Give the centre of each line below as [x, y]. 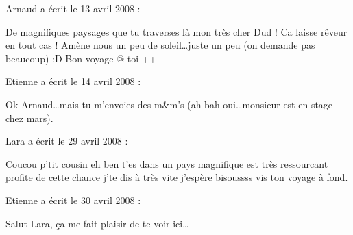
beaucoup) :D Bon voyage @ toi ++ [81, 58]
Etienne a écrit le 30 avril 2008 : [73, 200]
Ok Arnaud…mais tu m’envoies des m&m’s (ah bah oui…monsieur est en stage [169, 104]
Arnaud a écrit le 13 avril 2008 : [73, 8]
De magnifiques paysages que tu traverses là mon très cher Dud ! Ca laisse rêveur [176, 31]
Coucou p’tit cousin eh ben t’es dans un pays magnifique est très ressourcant [167, 163]
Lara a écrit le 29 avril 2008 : [67, 141]
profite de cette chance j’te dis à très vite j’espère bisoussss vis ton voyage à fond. [177, 177]
